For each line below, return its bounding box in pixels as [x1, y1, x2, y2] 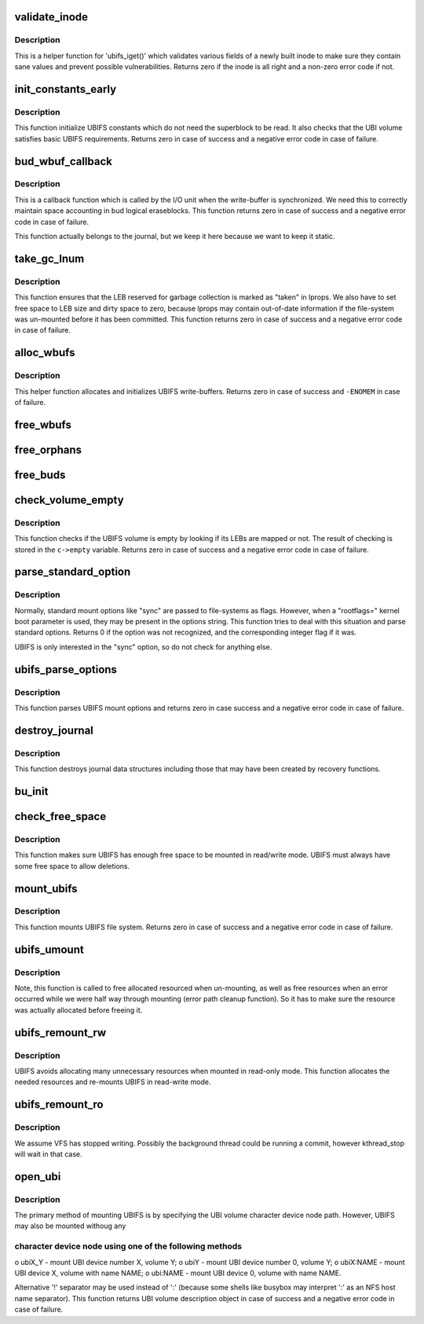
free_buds [14, 468, 66, 481]
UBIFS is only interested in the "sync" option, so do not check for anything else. [14, 642, 272, 652]
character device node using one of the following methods [14, 1241, 243, 1252]
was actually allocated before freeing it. [14, 1005, 143, 1014]
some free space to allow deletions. [14, 861, 130, 870]
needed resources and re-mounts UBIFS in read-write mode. [14, 1077, 211, 1087]
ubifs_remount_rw [14, 1026, 107, 1039]
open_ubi [14, 1170, 61, 1183]
